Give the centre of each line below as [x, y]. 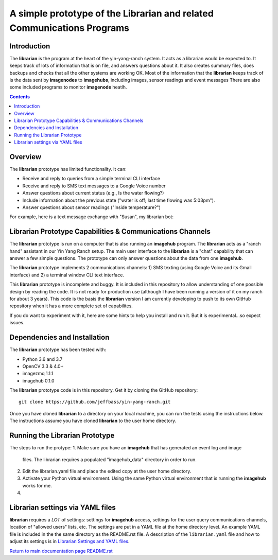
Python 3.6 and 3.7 [42, 359]
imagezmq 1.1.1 [38, 374]
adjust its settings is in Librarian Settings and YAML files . [69, 541]
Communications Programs [69, 28]
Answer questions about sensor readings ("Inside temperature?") [91, 207]
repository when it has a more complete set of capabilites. [71, 306]
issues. [17, 323]
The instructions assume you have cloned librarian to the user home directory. [93, 421]
